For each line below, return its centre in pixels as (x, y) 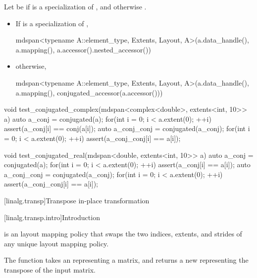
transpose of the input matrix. (50, 269)
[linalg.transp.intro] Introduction (52, 217)
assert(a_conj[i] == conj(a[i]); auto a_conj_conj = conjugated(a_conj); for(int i (127, 128)
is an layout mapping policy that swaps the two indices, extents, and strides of (123, 234)
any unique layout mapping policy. (56, 243)
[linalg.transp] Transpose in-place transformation (77, 200)
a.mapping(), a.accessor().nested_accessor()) (83, 49)
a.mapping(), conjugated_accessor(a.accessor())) (89, 92)
